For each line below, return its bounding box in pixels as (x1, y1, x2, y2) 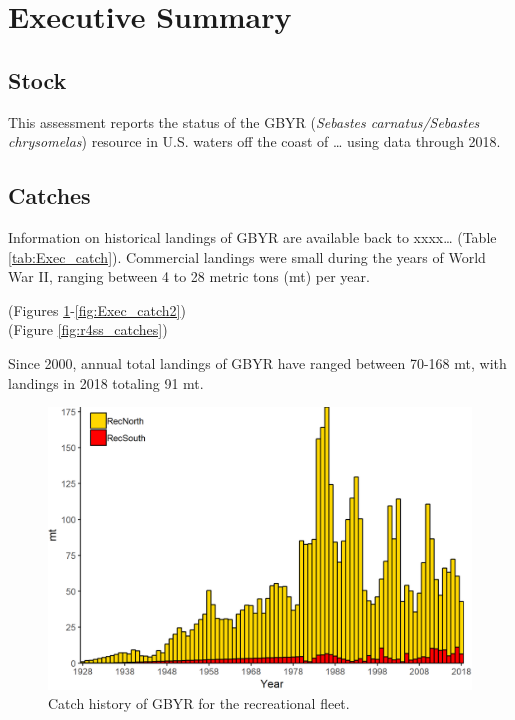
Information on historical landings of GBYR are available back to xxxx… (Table (8, 226, 497, 247)
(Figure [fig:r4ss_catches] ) (8, 319, 168, 340)
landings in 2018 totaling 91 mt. (8, 372, 204, 393)
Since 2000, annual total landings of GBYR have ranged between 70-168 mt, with (8, 352, 507, 373)
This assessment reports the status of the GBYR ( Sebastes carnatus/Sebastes (8, 111, 480, 132)
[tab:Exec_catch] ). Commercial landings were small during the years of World (8, 246, 486, 267)
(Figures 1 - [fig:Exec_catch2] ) (8, 299, 186, 320)
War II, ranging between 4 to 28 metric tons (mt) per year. (8, 266, 370, 287)
